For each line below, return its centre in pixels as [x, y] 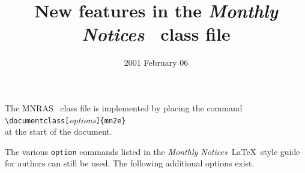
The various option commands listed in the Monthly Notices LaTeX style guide [152, 151]
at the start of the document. [59, 131]
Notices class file [156, 34]
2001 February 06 [156, 63]
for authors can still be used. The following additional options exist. [130, 163]
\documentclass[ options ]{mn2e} [65, 119]
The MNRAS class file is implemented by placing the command [124, 107]
